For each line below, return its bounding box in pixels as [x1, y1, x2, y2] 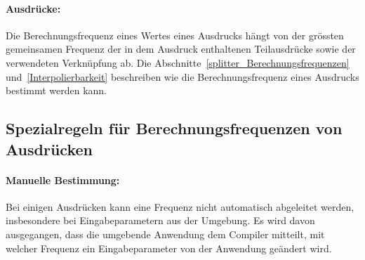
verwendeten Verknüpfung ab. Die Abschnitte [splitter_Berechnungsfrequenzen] [6, 55, 350, 70]
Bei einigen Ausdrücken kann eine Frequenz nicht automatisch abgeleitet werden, [6, 199, 354, 214]
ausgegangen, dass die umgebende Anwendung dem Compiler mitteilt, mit [6, 226, 325, 241]
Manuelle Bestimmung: [6, 172, 120, 187]
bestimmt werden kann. [6, 83, 107, 98]
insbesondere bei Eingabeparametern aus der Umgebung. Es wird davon [6, 213, 315, 228]
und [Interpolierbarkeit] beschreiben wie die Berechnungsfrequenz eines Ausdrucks [6, 69, 359, 84]
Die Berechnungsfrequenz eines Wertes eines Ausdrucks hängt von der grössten [6, 27, 344, 42]
